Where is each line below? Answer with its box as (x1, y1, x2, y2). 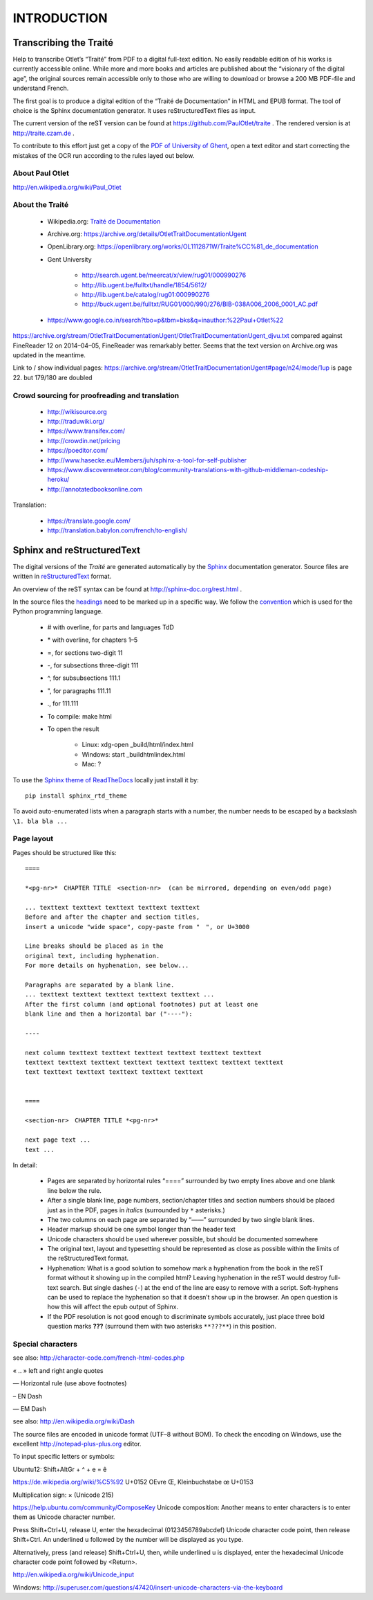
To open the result (47, 724, 99, 733)
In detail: (12, 1160, 38, 1169)
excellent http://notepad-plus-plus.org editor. (12, 1440, 142, 1448)
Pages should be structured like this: (12, 848, 117, 856)
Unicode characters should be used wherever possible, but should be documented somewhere (47, 1234, 318, 1243)
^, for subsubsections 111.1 (47, 674, 121, 682)
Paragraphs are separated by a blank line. (25, 980, 175, 989)
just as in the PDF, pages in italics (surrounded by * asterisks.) (47, 1205, 226, 1214)
